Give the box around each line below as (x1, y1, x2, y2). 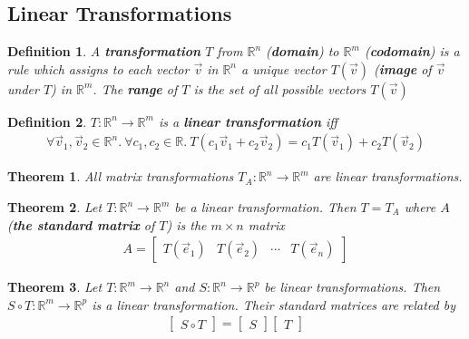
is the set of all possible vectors (193, 79, 366, 98)
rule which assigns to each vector (7, 59, 190, 78)
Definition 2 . (7, 111, 87, 131)
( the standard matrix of (7, 215, 155, 234)
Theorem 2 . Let (7, 198, 103, 217)
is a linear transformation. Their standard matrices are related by (92, 295, 456, 314)
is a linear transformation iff (158, 111, 337, 131)
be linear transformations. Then (264, 277, 441, 296)
